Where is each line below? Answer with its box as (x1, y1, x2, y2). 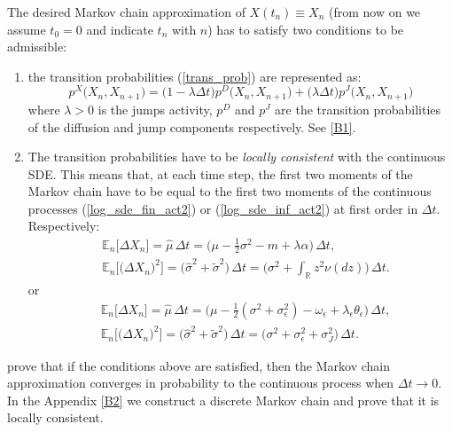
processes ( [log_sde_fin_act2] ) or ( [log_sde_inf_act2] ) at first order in (27, 199, 418, 217)
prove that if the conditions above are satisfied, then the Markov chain (7, 356, 391, 374)
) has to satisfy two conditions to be (207, 20, 404, 38)
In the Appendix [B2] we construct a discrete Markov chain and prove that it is (7, 390, 440, 409)
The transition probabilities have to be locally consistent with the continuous (27, 147, 446, 166)
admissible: (7, 37, 67, 56)
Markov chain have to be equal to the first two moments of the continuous (27, 182, 432, 200)
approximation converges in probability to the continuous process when (7, 373, 394, 392)
